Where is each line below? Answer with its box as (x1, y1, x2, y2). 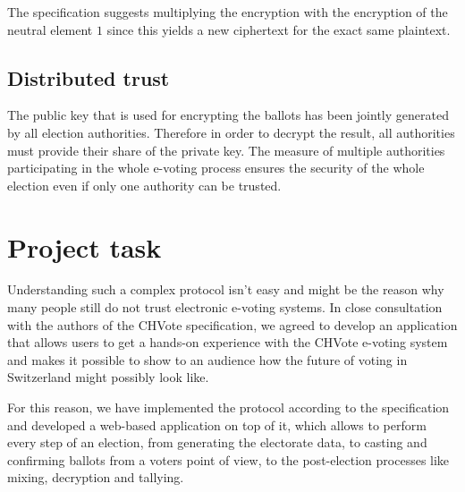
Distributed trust (7, 64, 170, 91)
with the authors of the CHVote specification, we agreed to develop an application (7, 315, 458, 334)
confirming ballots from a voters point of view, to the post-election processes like (7, 450, 450, 469)
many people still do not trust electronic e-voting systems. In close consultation (7, 298, 443, 317)
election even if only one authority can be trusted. (7, 175, 282, 194)
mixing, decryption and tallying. (7, 468, 184, 487)
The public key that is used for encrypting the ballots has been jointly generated (7, 106, 449, 124)
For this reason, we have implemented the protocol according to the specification (7, 398, 450, 417)
